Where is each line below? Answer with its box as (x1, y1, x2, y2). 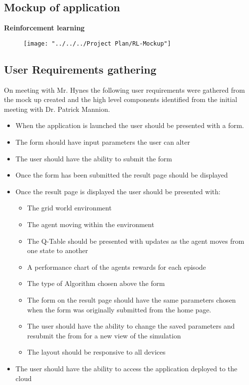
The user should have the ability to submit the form (15, 153, 172, 163)
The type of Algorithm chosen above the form (27, 278, 165, 288)
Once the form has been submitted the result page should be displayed (15, 170, 228, 180)
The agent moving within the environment (27, 219, 154, 229)
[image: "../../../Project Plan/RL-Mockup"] (24, 40, 171, 47)
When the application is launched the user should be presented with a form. (15, 120, 244, 130)
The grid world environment (27, 203, 112, 213)
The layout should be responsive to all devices (27, 347, 166, 357)
